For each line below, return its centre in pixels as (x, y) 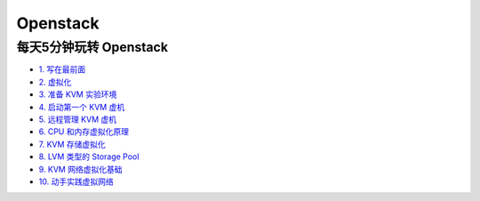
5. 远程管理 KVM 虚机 (78, 119)
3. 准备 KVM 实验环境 (78, 94)
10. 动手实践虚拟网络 (76, 181)
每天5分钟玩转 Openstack (92, 47)
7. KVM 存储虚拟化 (72, 144)
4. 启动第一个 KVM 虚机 (82, 107)
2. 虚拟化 (55, 82)
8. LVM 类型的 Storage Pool (89, 157)
